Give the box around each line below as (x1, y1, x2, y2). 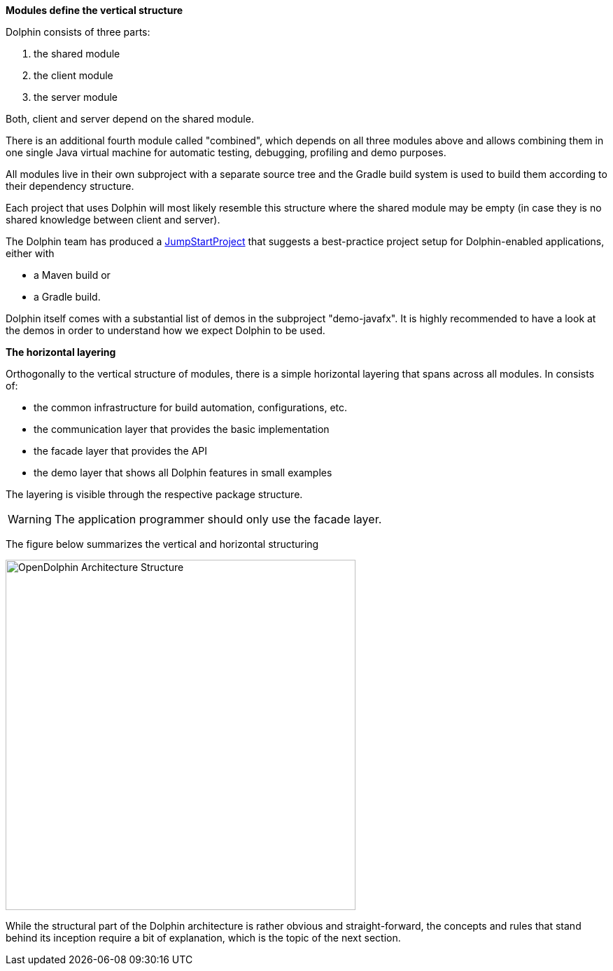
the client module (34, 69, 113, 81)
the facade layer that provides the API (34, 445, 208, 457)
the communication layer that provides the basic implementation (34, 423, 330, 435)
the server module (34, 91, 118, 103)
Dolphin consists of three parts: (6, 26, 150, 38)
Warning (8, 512, 52, 526)
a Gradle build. (34, 291, 101, 303)
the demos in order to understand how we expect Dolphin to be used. (6, 324, 325, 336)
